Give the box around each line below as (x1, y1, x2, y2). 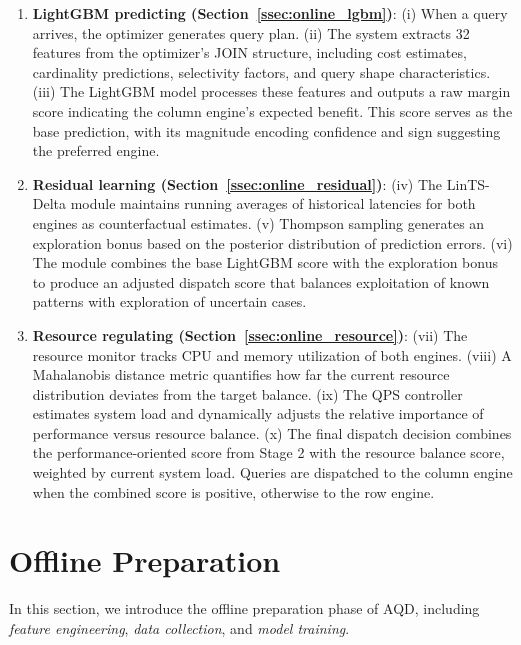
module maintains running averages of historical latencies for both (70, 193, 476, 214)
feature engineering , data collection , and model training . (9, 617, 350, 638)
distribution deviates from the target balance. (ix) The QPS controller (32, 383, 463, 404)
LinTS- (446, 173, 490, 194)
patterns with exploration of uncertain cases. (32, 291, 307, 312)
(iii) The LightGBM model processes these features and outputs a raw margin (32, 81, 511, 102)
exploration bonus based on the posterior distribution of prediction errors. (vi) (32, 232, 513, 253)
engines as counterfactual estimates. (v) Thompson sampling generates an (32, 212, 485, 233)
